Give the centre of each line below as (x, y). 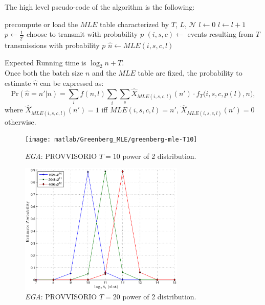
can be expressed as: (72, 83)
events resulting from (220, 34)
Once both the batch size (44, 73)
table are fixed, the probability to (190, 73)
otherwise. (20, 121)
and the (104, 73)
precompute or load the (41, 24)
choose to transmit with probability (82, 34)
